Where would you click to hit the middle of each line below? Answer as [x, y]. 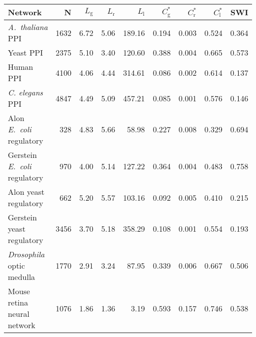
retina [18, 302]
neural [19, 314]
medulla [22, 277]
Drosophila [26, 254]
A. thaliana [28, 27]
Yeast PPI [26, 52]
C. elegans [26, 92]
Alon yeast [26, 192]
